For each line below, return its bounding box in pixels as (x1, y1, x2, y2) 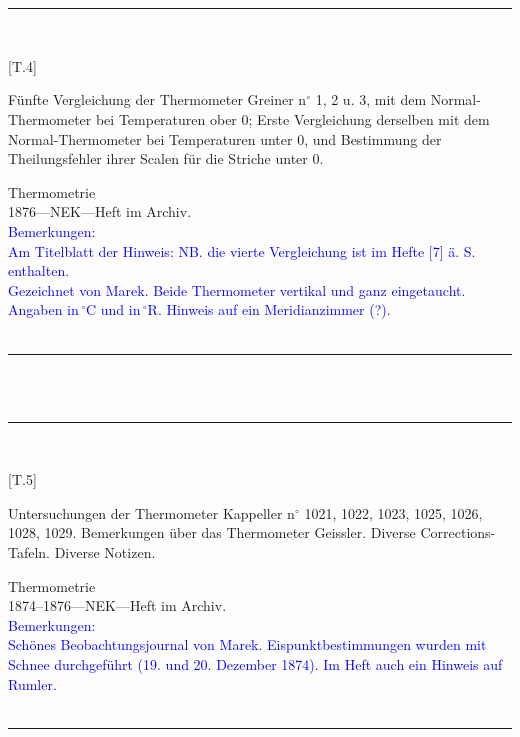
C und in (85, 299, 141, 320)
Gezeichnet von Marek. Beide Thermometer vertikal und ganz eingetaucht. (8, 279, 466, 300)
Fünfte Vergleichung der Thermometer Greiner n (8, 89, 307, 110)
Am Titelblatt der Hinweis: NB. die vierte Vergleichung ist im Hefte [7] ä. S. (8, 240, 476, 261)
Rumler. (8, 673, 57, 694)
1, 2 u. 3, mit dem (315, 89, 427, 110)
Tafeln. (8, 542, 51, 563)
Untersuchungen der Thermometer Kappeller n (8, 502, 295, 523)
